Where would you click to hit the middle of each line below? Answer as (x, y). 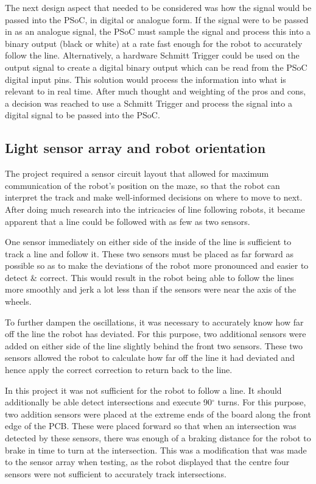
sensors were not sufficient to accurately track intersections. (116, 473)
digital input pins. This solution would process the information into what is (146, 79)
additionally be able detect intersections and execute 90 (109, 402)
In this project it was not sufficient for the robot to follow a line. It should (143, 390)
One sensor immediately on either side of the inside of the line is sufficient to (148, 242)
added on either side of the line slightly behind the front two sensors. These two (154, 345)
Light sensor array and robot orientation (135, 148)
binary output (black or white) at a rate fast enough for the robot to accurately (154, 43)
